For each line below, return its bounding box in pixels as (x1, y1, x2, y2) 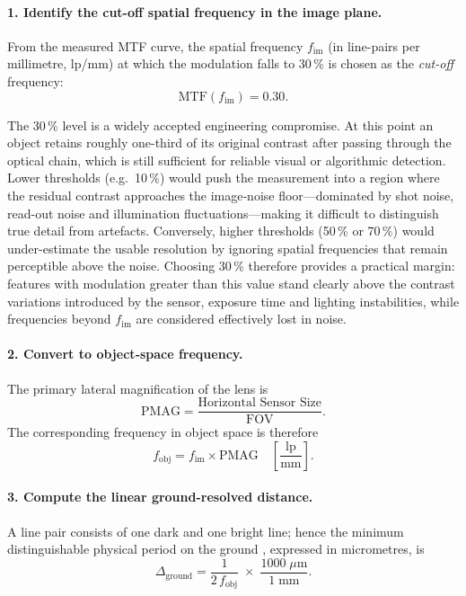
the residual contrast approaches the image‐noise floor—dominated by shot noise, (7, 185, 454, 204)
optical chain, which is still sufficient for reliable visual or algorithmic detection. (7, 150, 446, 169)
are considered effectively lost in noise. (136, 309, 347, 328)
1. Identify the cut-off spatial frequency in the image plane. (7, 2, 382, 21)
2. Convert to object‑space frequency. (7, 344, 243, 363)
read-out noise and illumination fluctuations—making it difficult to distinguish (7, 203, 439, 222)
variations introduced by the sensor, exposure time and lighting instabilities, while (7, 291, 460, 310)
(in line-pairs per (328, 36, 420, 55)
